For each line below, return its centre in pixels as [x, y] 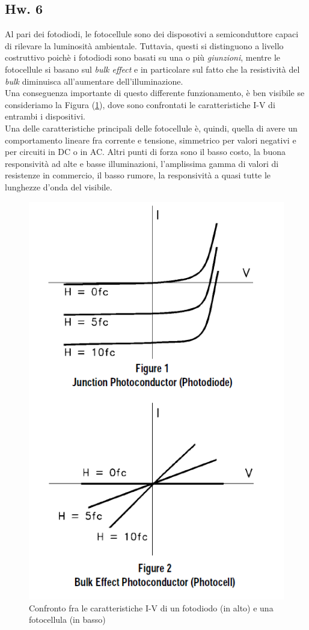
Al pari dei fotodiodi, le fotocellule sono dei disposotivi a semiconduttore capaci [152, 34]
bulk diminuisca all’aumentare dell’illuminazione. [94, 81]
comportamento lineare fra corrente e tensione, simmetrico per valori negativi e [151, 140]
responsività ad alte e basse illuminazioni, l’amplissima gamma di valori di [142, 163]
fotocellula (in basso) [67, 619]
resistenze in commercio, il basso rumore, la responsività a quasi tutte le [138, 175]
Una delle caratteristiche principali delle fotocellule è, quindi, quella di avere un [151, 128]
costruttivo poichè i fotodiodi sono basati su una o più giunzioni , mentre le [142, 57]
